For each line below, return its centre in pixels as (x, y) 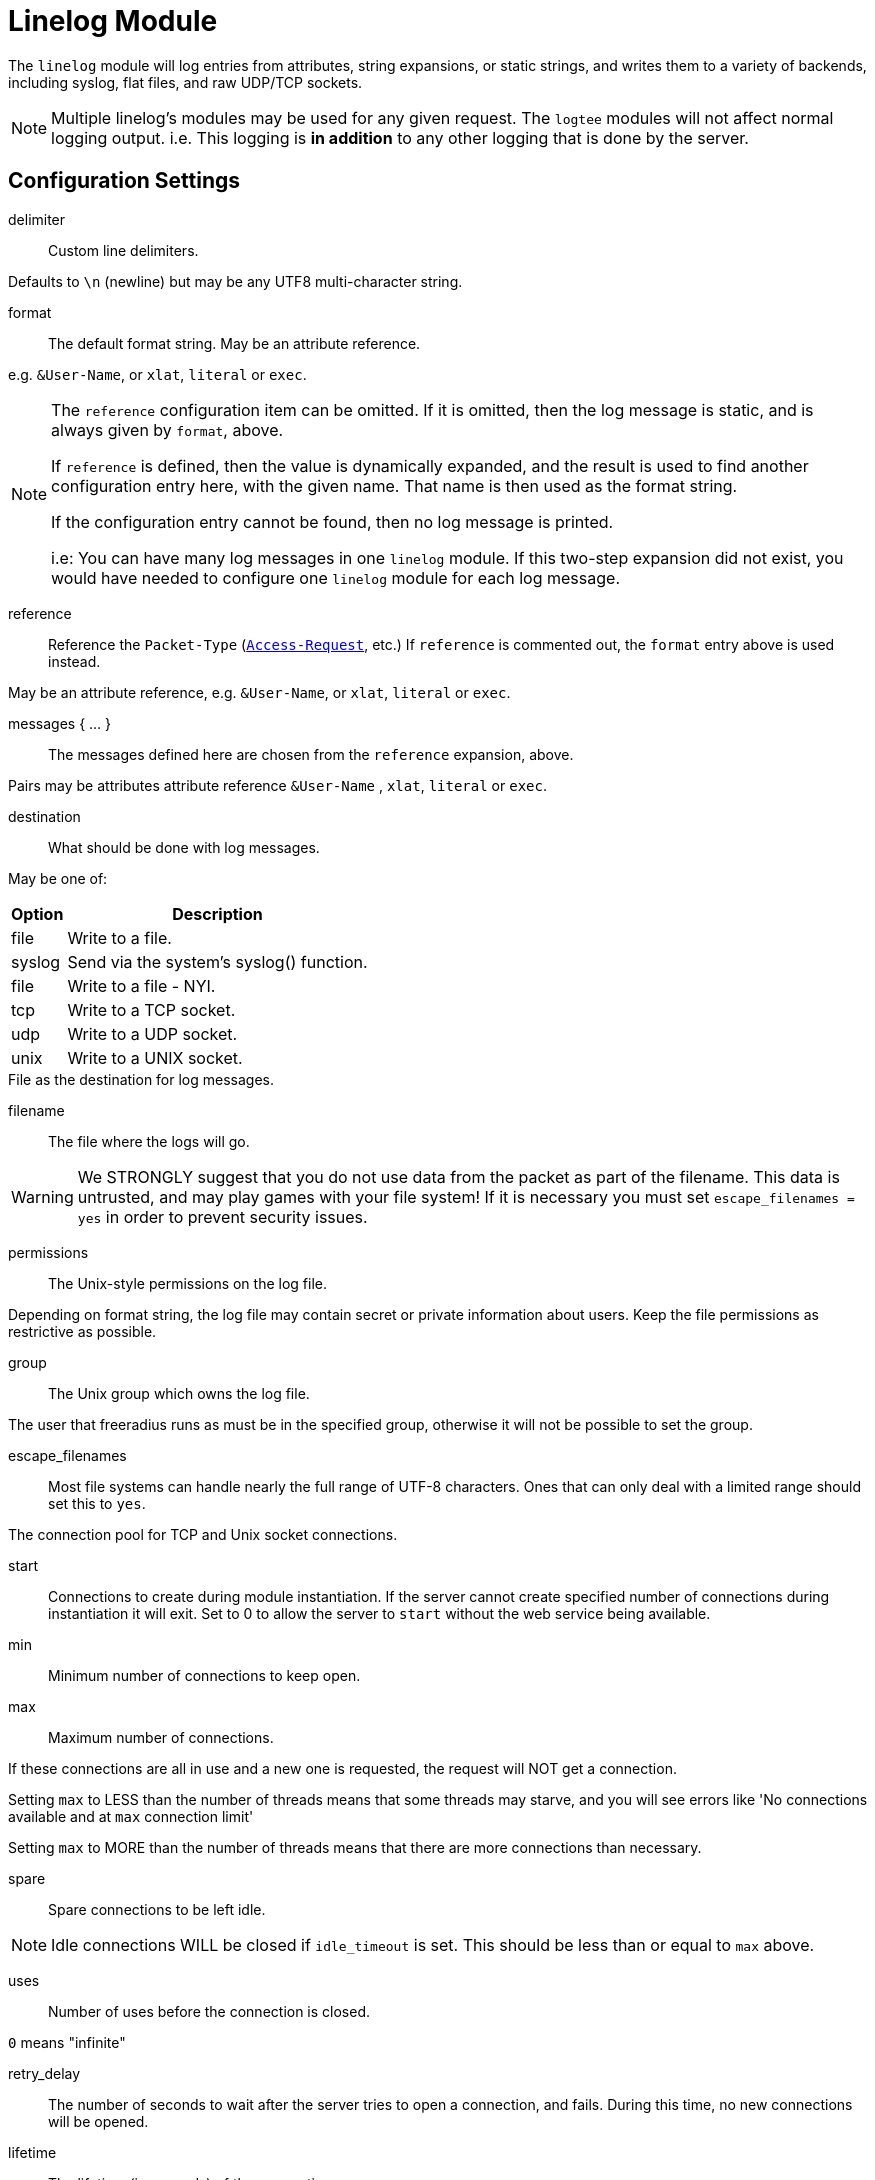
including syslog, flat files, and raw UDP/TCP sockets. (185, 82)
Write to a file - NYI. (141, 985)
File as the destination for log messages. (141, 1079)
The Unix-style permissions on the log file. (188, 1283)
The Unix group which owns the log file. (179, 1393)
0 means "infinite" (67, 2042)
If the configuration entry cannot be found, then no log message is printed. (332, 521)
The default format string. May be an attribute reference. (234, 343)
